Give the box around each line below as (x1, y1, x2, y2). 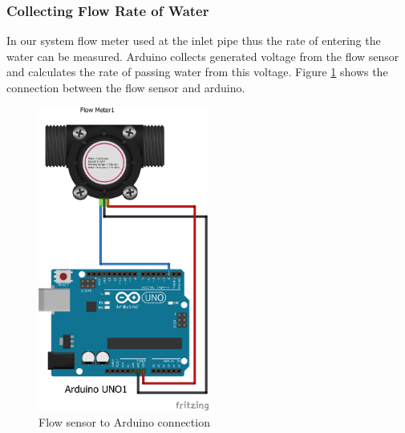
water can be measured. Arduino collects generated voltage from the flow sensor (6, 47, 399, 64)
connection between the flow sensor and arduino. (6, 79, 245, 95)
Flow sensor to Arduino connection (38, 414, 210, 431)
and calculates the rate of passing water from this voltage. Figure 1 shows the (6, 63, 388, 80)
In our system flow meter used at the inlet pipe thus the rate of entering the (6, 32, 381, 49)
